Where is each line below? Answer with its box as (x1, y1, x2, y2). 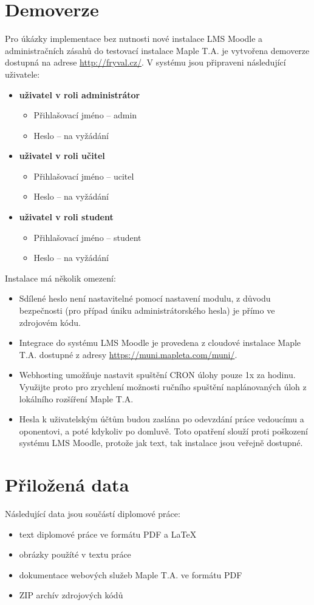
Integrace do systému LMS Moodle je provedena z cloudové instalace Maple (19, 336, 301, 349)
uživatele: (5, 67, 40, 80)
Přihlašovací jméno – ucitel (33, 169, 134, 182)
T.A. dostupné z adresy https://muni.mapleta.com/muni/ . (19, 348, 237, 360)
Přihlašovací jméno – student (33, 231, 142, 243)
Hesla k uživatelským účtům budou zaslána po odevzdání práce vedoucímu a (19, 413, 304, 425)
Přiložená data (5, 472, 129, 497)
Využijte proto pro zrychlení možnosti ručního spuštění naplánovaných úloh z (19, 380, 307, 393)
